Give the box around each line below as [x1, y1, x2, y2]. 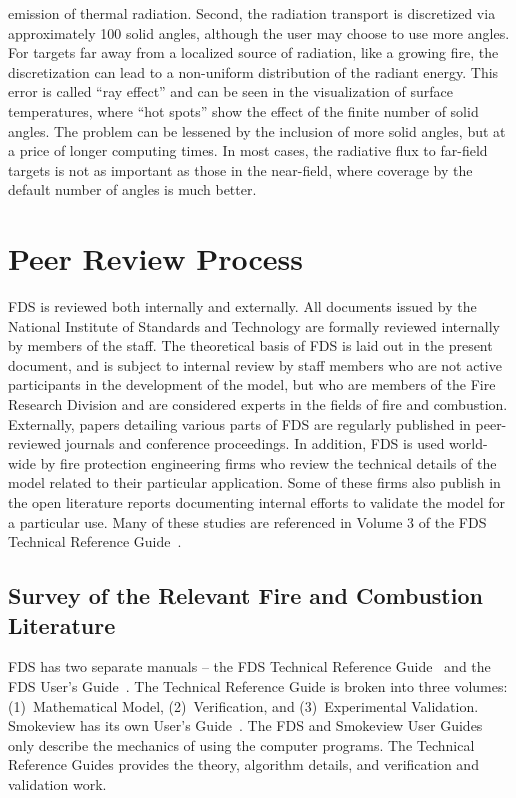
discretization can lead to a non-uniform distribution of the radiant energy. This [8, 61, 499, 82]
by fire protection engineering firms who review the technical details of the [40, 452, 497, 473]
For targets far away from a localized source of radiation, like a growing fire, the [8, 42, 499, 63]
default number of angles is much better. [8, 179, 257, 200]
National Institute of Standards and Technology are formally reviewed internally [8, 315, 500, 336]
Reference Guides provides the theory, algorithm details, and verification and [8, 754, 479, 775]
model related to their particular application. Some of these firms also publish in [8, 472, 501, 493]
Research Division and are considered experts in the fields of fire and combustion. [8, 394, 508, 415]
